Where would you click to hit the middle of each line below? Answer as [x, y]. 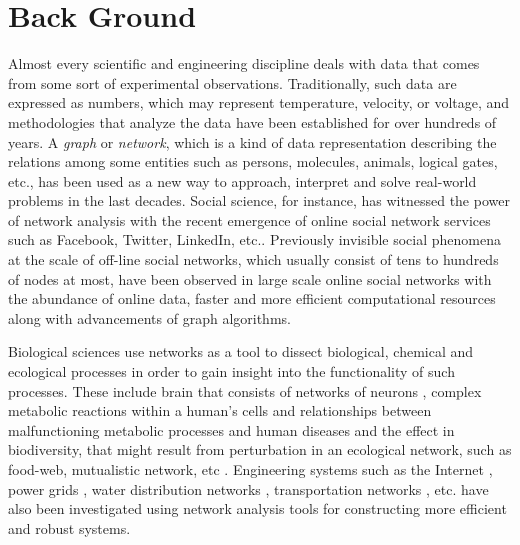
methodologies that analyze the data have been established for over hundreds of [252, 121]
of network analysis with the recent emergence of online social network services [249, 219]
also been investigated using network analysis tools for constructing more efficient [257, 508]
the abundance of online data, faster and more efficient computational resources [252, 298]
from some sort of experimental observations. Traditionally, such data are [232, 82]
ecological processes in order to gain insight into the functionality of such [231, 371]
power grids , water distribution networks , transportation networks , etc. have [248, 488]
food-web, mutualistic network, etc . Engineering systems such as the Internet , [250, 469]
